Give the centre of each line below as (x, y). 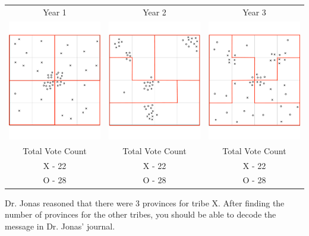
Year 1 (55, 12)
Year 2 (154, 12)
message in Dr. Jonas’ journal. (60, 226)
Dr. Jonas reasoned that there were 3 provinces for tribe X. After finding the (145, 202)
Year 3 (254, 12)
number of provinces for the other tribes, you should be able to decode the (141, 214)
